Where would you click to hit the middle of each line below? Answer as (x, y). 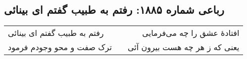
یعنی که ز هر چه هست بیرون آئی (183, 47)
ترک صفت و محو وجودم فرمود (60, 47)
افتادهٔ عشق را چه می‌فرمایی (191, 33)
